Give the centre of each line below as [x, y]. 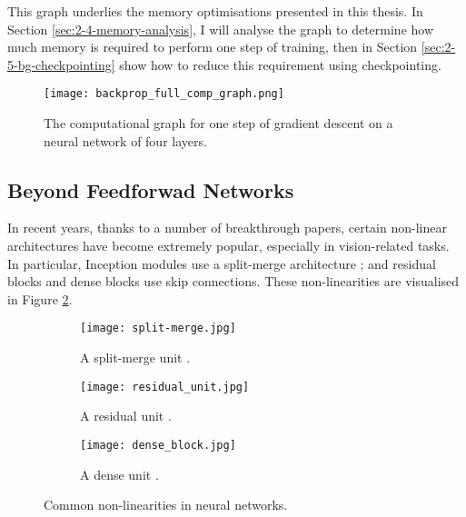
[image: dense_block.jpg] [158, 445]
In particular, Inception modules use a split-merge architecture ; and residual [222, 263]
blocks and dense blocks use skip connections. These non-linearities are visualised [233, 281]
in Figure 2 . [40, 298]
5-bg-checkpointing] [61, 64]
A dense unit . [119, 474]
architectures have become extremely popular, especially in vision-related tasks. [228, 246]
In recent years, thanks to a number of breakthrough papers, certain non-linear [227, 228]
